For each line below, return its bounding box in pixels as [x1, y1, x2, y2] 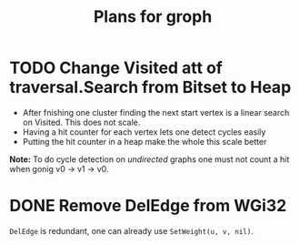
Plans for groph [93, 6, 213, 27]
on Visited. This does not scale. [22, 117, 141, 128]
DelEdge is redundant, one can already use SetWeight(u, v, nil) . [9, 225, 255, 236]
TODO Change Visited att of [9, 57, 223, 78]
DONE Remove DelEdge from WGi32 [9, 196, 287, 216]
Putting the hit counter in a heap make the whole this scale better [22, 136, 267, 147]
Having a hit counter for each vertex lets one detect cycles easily [22, 126, 266, 138]
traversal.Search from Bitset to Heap [9, 77, 292, 97]
